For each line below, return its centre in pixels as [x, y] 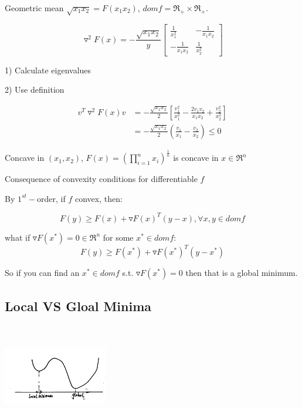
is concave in [196, 158]
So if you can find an [42, 273]
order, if [51, 198]
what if [18, 237]
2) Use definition [35, 90]
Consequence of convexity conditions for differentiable [101, 179]
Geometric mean [34, 8]
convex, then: [99, 198]
